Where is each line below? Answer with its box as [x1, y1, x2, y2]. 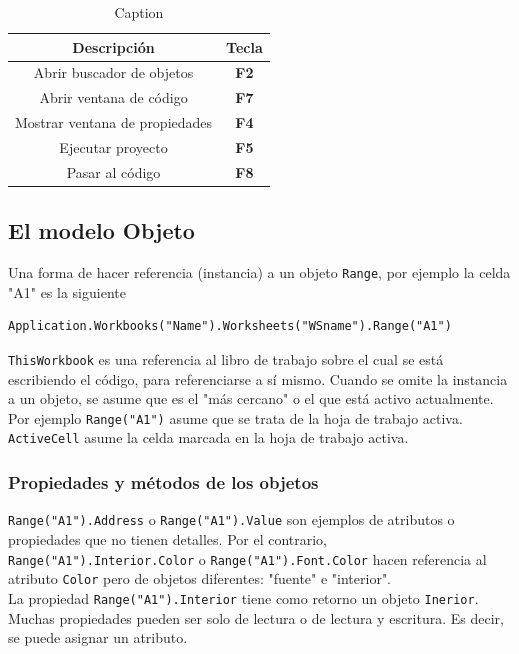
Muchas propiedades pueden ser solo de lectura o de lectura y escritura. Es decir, [8, 607, 504, 628]
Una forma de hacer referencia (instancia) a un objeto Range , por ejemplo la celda [8, 262, 511, 283]
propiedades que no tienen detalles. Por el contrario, [8, 528, 328, 549]
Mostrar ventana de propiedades [15, 112, 213, 133]
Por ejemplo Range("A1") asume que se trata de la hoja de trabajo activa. [8, 407, 463, 428]
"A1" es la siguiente [8, 281, 126, 302]
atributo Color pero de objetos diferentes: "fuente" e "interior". [8, 568, 392, 589]
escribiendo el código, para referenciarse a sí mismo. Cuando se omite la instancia [8, 368, 508, 389]
